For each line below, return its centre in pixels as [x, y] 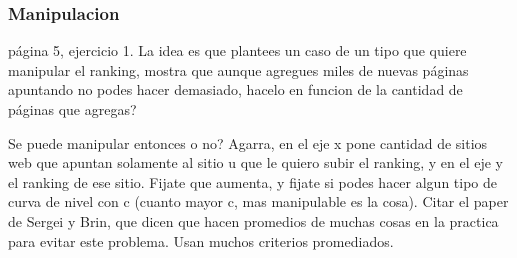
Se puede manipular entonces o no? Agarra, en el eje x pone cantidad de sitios [248, 142]
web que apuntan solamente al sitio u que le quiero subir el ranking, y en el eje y [255, 162]
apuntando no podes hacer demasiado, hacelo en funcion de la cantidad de [235, 89]
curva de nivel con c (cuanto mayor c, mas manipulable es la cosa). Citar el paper [258, 201]
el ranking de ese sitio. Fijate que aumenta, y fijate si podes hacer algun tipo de [253, 181]
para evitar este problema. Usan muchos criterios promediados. [201, 240]
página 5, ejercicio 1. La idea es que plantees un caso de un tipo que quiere [237, 50]
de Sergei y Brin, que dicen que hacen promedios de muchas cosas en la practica [253, 220]
